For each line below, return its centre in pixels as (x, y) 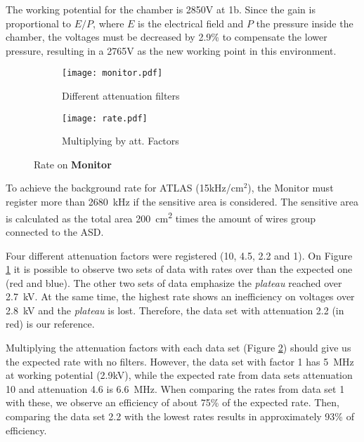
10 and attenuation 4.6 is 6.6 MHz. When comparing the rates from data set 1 (175, 388)
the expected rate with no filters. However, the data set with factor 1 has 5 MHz (180, 361)
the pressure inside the (305, 23)
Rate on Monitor (73, 164)
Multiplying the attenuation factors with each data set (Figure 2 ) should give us (178, 348)
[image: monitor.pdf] (112, 73)
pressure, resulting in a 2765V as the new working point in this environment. (171, 50)
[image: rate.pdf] (105, 118)
